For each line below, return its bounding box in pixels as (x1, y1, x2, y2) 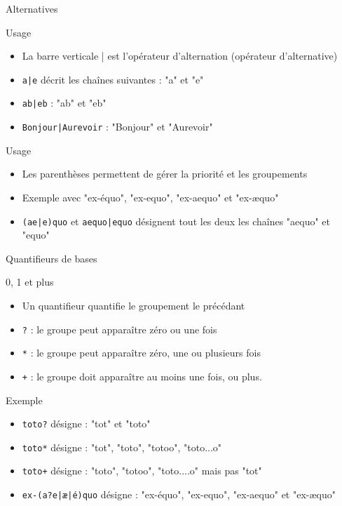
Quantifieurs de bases (6, 251, 97, 265)
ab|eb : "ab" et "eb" (22, 95, 107, 110)
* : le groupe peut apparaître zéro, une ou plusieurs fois (22, 345, 261, 360)
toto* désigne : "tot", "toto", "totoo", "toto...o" (22, 439, 222, 454)
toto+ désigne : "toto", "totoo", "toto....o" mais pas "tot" (22, 463, 262, 478)
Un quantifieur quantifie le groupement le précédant (22, 298, 245, 312)
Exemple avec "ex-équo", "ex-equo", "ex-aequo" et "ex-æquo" (22, 189, 279, 204)
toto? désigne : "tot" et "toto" (22, 416, 151, 431)
